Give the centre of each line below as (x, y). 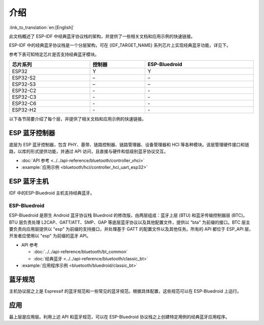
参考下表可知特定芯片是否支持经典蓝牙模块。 (54, 54)
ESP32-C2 (24, 91)
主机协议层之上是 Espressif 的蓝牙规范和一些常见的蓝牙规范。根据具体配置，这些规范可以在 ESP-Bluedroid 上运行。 (125, 291)
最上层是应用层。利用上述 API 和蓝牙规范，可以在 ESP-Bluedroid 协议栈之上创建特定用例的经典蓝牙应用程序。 (119, 317)
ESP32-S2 (24, 78)
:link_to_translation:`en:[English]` (42, 27)
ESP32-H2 (24, 110)
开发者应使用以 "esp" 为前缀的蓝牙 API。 (50, 236)
